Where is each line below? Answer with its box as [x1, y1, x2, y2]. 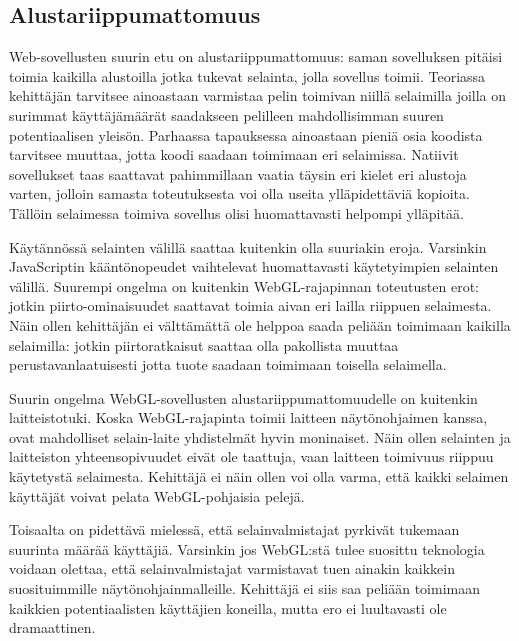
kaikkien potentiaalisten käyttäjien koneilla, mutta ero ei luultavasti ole [9, 597, 447, 618]
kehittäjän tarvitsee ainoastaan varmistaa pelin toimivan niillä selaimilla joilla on [9, 85, 507, 106]
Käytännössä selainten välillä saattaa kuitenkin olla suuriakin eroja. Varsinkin [9, 236, 487, 257]
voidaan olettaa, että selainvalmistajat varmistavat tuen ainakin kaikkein [9, 558, 455, 579]
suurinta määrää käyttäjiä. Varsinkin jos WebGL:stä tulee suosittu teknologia [9, 538, 485, 559]
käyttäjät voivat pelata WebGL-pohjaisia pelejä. [9, 485, 305, 506]
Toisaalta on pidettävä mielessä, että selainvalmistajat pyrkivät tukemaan [9, 519, 460, 540]
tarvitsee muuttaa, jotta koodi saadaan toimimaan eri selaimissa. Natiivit [9, 144, 459, 165]
